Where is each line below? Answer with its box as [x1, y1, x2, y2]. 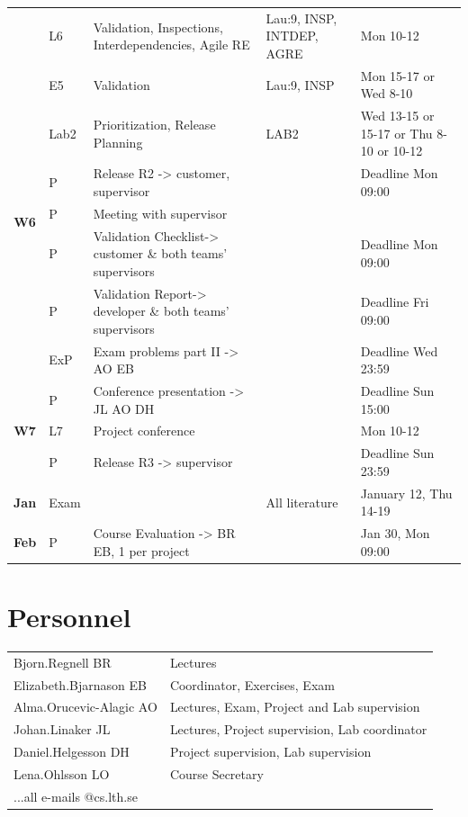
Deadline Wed [360, 341, 438, 360]
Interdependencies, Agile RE [93, 35, 250, 54]
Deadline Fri [360, 292, 429, 311]
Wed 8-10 [360, 84, 413, 103]
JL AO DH [93, 399, 155, 417]
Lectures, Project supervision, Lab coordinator [169, 720, 427, 739]
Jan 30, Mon [360, 524, 430, 543]
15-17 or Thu [360, 123, 433, 142]
